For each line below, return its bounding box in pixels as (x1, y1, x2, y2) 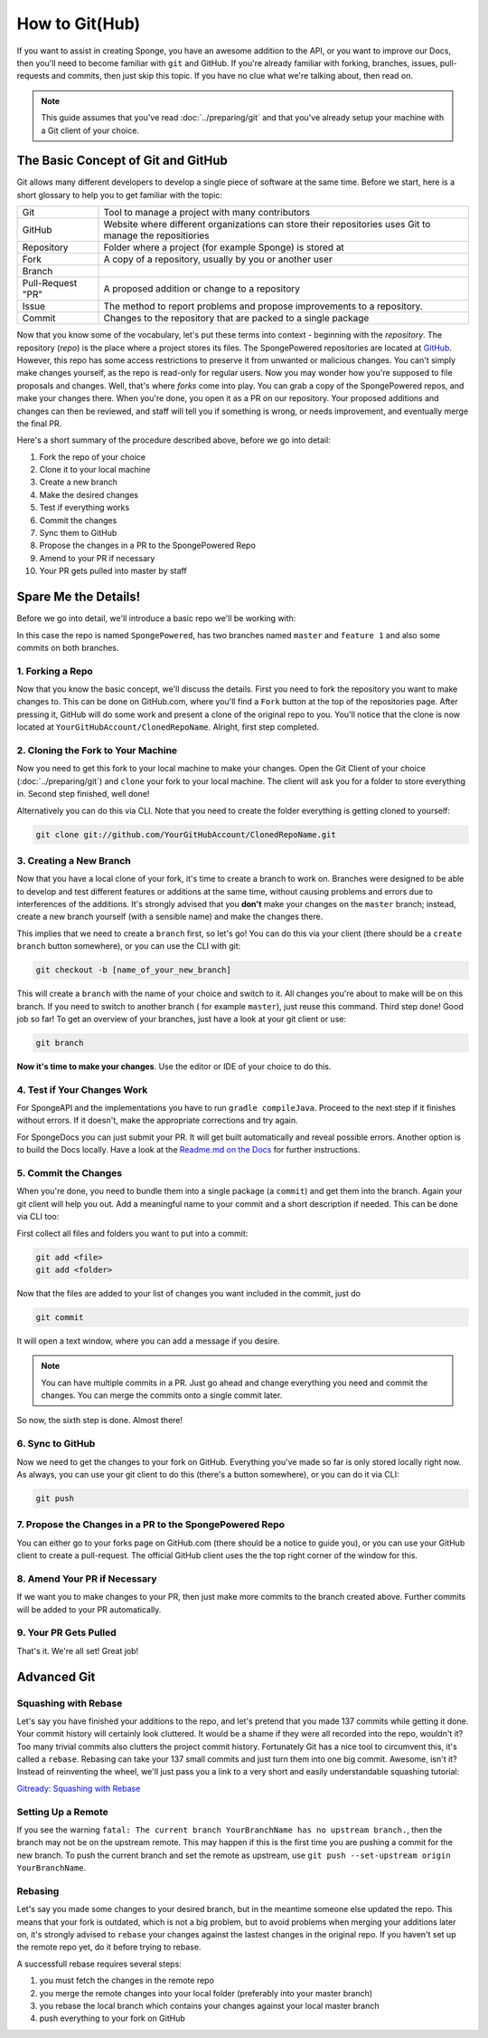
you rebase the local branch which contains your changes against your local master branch (39, 2001, 380, 2012)
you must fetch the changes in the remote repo (39, 1975, 214, 1986)
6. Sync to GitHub (16, 1438, 96, 1450)
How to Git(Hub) (16, 14, 141, 33)
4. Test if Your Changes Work (16, 1083, 148, 1096)
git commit (35, 1312, 84, 1322)
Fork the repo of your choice (39, 451, 146, 462)
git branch (35, 1038, 84, 1048)
